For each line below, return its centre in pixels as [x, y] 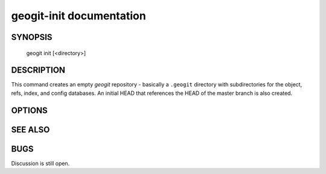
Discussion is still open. [40, 163]
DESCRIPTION [38, 70]
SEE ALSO [30, 130]
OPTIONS [29, 110]
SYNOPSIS [32, 37]
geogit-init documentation [78, 16]
